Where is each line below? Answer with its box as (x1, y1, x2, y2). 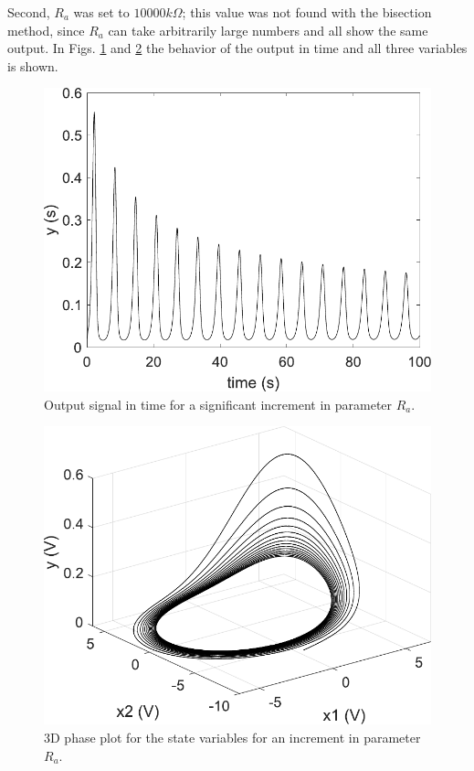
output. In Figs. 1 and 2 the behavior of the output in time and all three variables (7, 38, 468, 58)
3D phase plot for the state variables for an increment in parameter (44, 728, 421, 747)
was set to (73, 3, 130, 21)
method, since (7, 20, 85, 39)
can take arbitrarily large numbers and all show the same (108, 20, 428, 39)
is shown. (7, 56, 58, 75)
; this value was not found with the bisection (182, 3, 432, 21)
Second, (7, 3, 50, 21)
